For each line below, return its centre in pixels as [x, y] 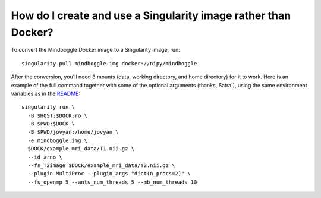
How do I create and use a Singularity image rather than [151, 15]
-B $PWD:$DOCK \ [51, 124]
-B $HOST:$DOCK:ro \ [58, 115]
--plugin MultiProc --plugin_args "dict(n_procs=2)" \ [109, 174]
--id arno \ [45, 157]
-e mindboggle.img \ [58, 140]
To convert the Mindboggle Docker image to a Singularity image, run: [96, 50]
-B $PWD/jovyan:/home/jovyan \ [73, 132]
